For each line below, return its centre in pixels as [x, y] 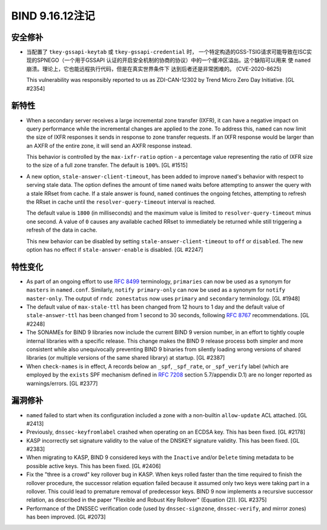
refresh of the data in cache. [62, 230]
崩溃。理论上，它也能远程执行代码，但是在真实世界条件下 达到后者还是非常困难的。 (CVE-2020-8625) [154, 69]
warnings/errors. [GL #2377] [62, 383]
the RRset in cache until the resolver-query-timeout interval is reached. [121, 202]
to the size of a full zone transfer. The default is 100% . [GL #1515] [107, 165]
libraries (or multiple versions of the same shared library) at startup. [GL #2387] [126, 358]
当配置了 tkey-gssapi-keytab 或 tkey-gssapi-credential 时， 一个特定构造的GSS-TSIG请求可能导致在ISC [167, 52]
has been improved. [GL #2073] [66, 517]
